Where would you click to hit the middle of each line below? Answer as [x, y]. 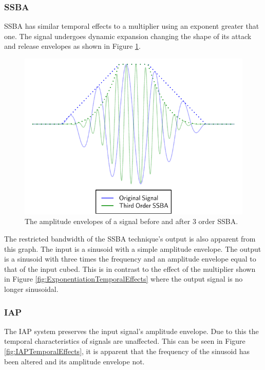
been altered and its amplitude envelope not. [74, 361]
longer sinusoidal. [31, 289]
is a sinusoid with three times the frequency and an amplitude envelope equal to [130, 259]
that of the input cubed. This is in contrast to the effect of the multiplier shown [130, 269]
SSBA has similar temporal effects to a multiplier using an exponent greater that [132, 26]
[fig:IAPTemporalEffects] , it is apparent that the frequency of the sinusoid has [127, 351]
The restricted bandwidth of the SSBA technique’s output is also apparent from [130, 239]
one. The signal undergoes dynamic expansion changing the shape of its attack [128, 36]
